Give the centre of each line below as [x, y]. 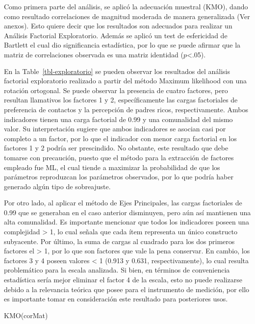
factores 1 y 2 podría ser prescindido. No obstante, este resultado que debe [116, 148]
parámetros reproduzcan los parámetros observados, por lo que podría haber [119, 177]
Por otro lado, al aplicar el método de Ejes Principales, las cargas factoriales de [123, 203]
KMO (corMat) [26, 315]
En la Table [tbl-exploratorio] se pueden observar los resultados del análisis [117, 71]
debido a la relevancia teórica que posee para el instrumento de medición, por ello [127, 289]
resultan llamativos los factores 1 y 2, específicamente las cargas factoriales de [121, 100]
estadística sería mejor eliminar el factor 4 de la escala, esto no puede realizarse [123, 280]
